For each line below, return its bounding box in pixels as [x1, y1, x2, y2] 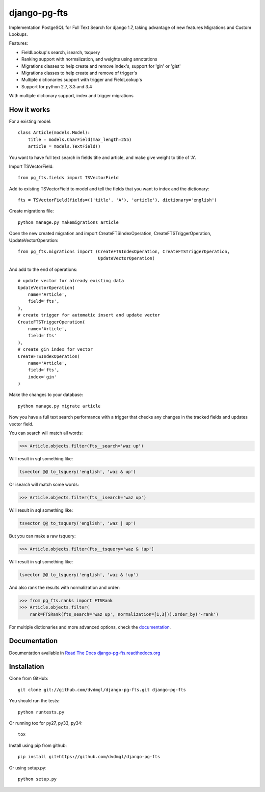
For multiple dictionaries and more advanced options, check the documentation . [9, 624, 171, 630]
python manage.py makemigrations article [18, 219, 119, 225]
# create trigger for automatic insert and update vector [18, 312, 160, 318]
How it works [9, 106, 50, 114]
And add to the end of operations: [9, 266, 78, 272]
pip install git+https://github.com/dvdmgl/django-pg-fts [18, 754, 160, 760]
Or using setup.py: [9, 765, 47, 770]
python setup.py [18, 776, 57, 782]
